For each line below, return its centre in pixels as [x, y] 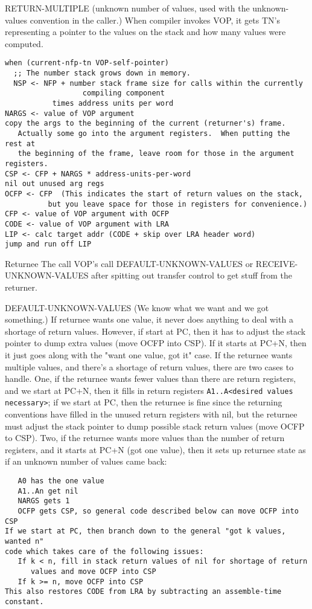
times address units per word [113, 103]
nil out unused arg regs [55, 184]
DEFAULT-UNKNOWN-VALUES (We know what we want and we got [137, 307]
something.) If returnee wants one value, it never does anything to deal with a [149, 319]
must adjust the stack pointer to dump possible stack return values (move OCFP [155, 426]
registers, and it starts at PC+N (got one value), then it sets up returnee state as [155, 449]
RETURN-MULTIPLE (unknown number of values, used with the [127, 8]
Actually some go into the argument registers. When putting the [154, 133]
